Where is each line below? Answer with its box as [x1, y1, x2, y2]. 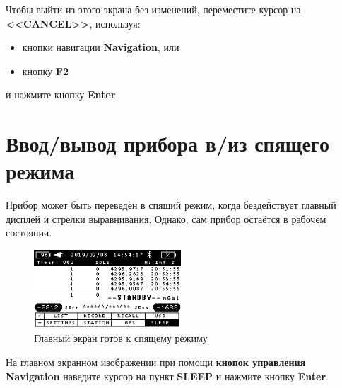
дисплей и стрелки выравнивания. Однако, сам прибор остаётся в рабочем [6, 211, 326, 226]
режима [6, 156, 75, 186]
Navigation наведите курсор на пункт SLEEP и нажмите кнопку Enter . [6, 368, 329, 383]
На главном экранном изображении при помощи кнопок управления [6, 355, 306, 370]
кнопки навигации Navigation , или [22, 40, 179, 55]
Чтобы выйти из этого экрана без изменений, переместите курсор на [6, 2, 301, 16]
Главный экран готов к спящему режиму [34, 331, 208, 346]
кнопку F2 [22, 63, 69, 78]
